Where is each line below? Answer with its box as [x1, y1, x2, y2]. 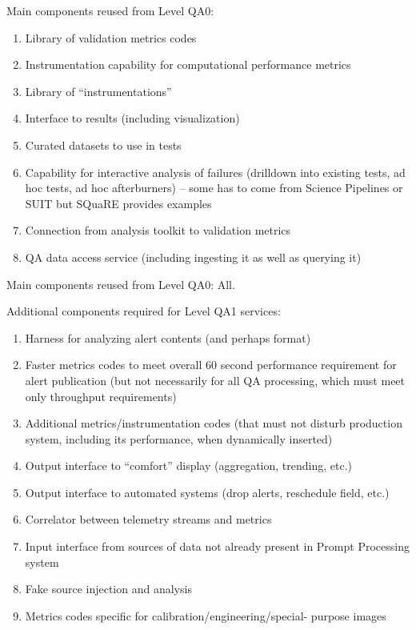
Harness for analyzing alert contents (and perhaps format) [25, 329, 311, 346]
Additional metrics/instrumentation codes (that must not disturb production [25, 415, 402, 431]
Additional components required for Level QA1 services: [6, 303, 281, 319]
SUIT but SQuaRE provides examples [25, 195, 212, 211]
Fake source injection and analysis [25, 580, 192, 597]
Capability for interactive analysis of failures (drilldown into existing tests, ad [25, 163, 406, 180]
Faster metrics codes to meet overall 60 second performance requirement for [25, 356, 397, 373]
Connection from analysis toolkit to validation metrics [25, 222, 291, 239]
